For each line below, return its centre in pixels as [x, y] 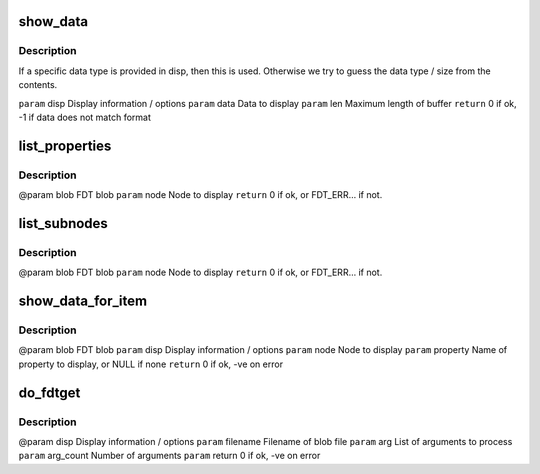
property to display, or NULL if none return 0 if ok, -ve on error [151, 364]
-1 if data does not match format [85, 117]
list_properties [65, 145]
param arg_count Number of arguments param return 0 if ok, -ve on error [169, 456]
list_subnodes [63, 223]
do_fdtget [49, 392]
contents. [38, 85]
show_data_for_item [83, 301]
